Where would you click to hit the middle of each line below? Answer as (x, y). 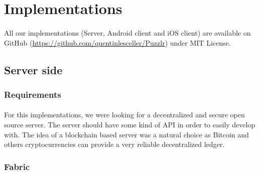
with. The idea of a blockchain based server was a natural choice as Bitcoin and (126, 134)
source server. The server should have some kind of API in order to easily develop (130, 124)
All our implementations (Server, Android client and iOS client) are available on (127, 32)
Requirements (33, 94)
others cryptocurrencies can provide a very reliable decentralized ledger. (114, 144)
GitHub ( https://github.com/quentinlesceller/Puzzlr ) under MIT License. (117, 42)
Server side (33, 69)
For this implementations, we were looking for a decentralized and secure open (124, 115)
